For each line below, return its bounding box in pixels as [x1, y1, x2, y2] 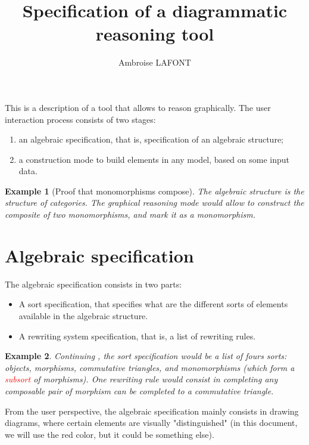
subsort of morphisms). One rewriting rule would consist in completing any [5, 373, 278, 385]
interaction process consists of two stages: [5, 113, 156, 125]
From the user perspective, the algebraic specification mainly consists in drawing [5, 404, 299, 417]
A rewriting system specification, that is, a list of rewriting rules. [18, 329, 256, 342]
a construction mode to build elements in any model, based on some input [18, 153, 289, 165]
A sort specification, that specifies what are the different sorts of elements [18, 298, 288, 310]
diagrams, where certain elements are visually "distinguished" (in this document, [5, 416, 298, 429]
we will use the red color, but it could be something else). [5, 428, 214, 440]
